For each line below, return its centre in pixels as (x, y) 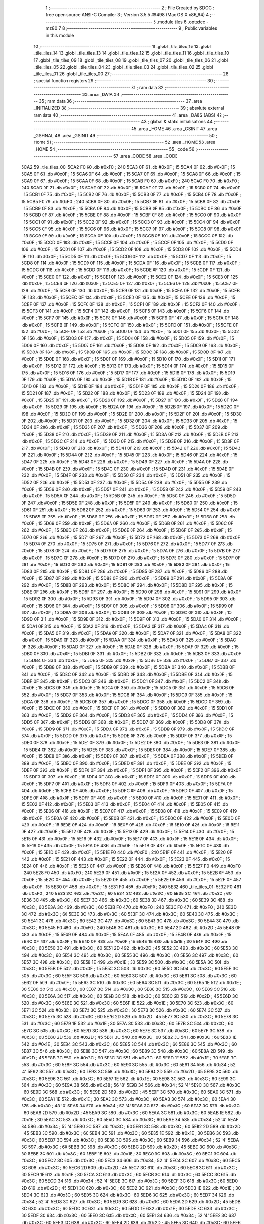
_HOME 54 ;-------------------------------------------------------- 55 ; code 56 (114, 149)
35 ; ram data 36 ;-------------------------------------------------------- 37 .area (120, 101)
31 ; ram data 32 (147, 88)
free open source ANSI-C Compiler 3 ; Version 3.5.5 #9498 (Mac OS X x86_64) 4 (127, 15)
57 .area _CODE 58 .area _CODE (145, 156)
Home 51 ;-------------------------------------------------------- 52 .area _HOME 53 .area (124, 142)
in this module (60, 35)
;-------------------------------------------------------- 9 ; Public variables (141, 28)
